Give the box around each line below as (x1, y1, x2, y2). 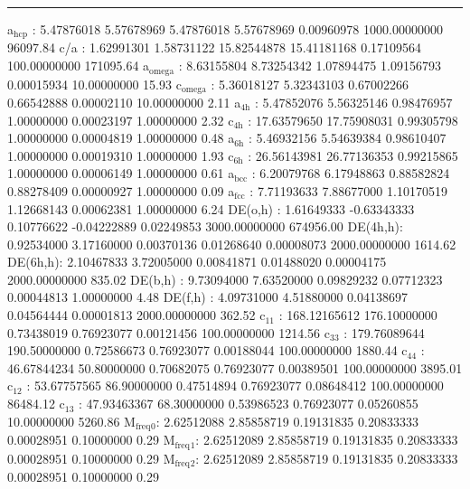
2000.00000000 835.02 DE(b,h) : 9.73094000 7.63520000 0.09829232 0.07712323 (7, 269, 443, 288)
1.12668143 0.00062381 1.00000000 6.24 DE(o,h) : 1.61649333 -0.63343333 (7, 199, 415, 218)
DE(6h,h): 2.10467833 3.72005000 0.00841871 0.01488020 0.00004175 (7, 252, 387, 271)
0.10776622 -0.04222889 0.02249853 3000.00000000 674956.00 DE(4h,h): (7, 217, 403, 236)
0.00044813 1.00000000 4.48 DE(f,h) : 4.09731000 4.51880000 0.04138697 (7, 287, 408, 306)
